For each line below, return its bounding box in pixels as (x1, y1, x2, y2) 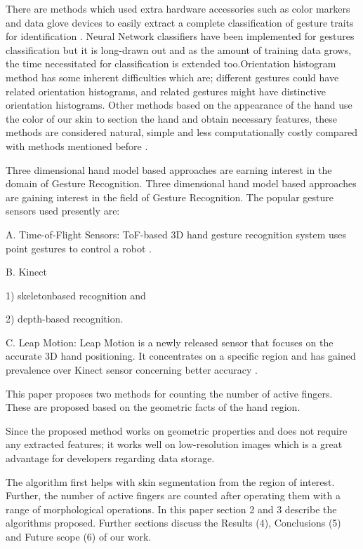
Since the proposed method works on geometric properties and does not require (6, 423, 348, 438)
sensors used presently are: (6, 203, 120, 218)
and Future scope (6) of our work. (6, 529, 152, 543)
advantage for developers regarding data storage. (6, 451, 215, 466)
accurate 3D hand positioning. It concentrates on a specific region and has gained (6, 348, 356, 363)
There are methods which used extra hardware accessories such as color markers (6, 1, 350, 15)
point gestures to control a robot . (6, 240, 152, 255)
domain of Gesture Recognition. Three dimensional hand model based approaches (6, 176, 357, 191)
